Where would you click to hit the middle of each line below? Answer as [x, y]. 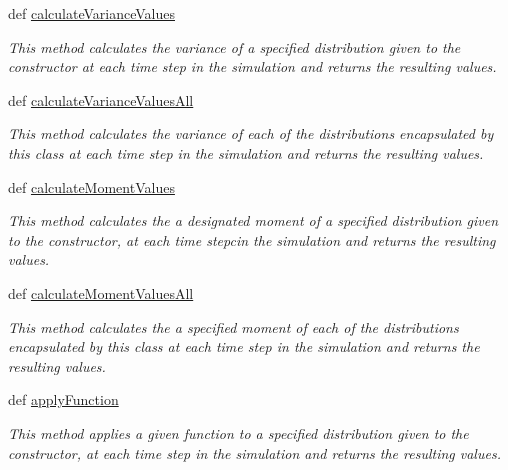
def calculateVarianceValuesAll [101, 99]
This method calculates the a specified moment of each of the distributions [233, 326]
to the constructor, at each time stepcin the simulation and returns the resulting [252, 239]
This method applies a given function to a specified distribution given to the [238, 432]
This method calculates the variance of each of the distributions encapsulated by [251, 133]
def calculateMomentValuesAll [101, 292]
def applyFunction [63, 399]
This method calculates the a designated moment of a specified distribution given [253, 220]
